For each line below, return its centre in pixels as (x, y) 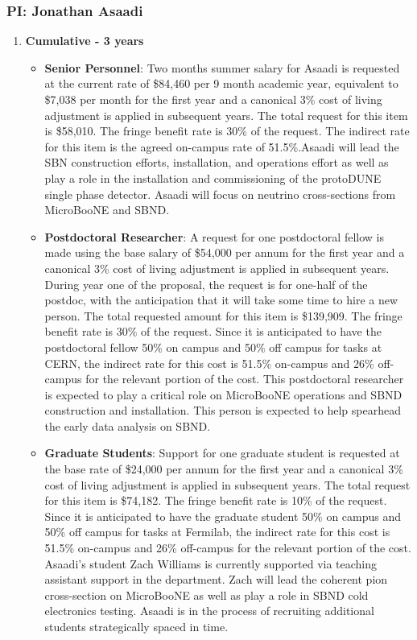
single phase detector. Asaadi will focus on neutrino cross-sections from (220, 194)
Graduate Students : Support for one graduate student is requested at (222, 453)
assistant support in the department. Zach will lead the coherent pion (216, 579)
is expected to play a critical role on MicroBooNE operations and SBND (223, 394)
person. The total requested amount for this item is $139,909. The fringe (223, 315)
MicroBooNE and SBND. (107, 210)
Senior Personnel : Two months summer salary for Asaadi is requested (222, 67)
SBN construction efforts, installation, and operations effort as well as (217, 162)
